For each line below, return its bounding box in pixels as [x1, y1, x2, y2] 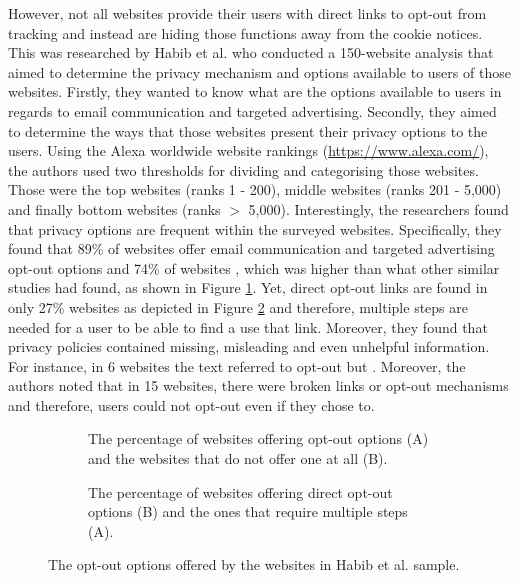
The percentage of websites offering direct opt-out [88, 481, 393, 502]
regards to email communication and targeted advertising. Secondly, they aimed [8, 100, 497, 121]
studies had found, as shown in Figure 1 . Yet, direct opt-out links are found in [8, 277, 488, 298]
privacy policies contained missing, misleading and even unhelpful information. [8, 336, 490, 357]
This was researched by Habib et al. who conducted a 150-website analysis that [8, 42, 494, 63]
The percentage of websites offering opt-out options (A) [88, 428, 429, 449]
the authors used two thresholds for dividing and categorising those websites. [8, 159, 479, 180]
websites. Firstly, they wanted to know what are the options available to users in [8, 81, 502, 102]
